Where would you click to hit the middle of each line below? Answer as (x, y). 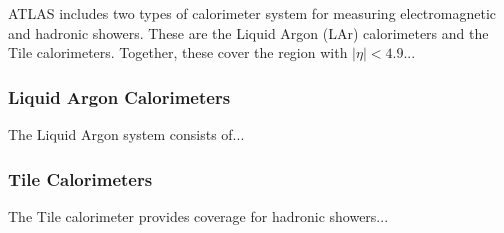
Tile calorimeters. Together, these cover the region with (178, 52)
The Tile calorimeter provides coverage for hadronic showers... (198, 215)
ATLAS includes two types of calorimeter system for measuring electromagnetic (252, 13)
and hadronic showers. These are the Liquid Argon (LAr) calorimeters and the (248, 32)
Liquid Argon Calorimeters (119, 96)
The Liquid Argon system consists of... (126, 134)
